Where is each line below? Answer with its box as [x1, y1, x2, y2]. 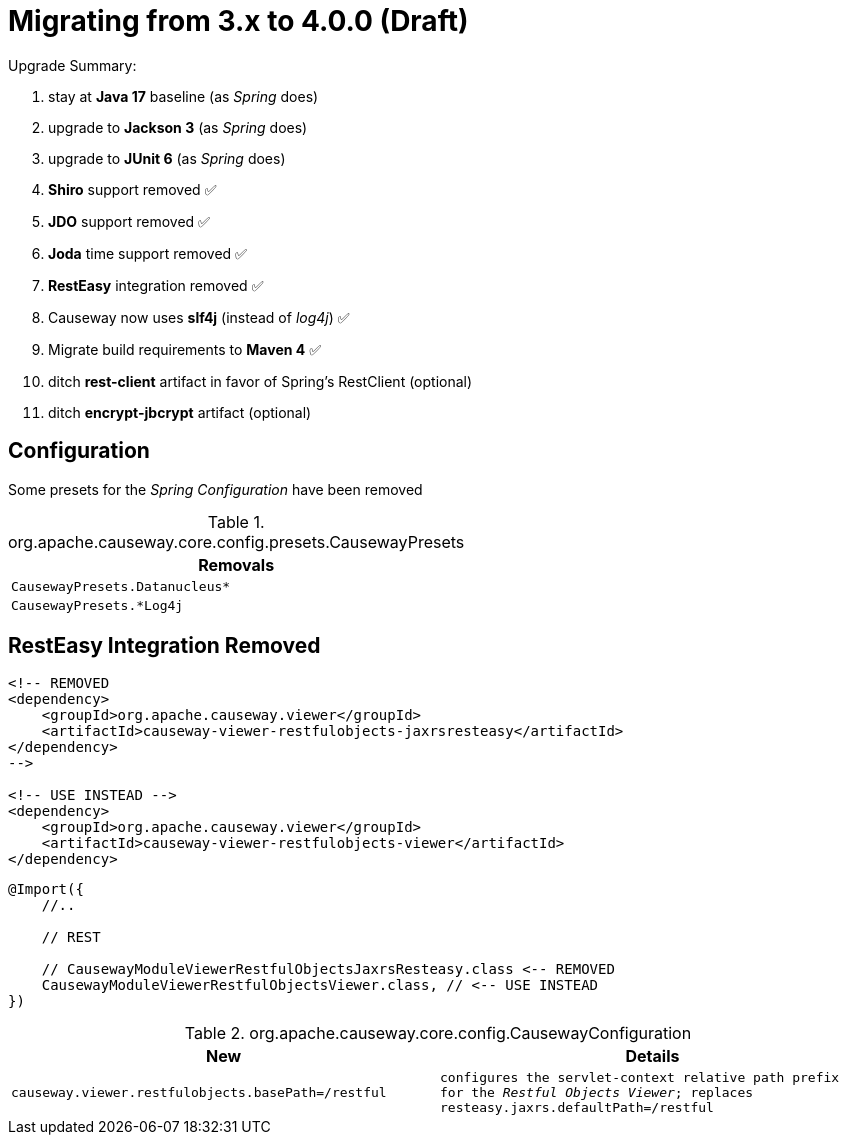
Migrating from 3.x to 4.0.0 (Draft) [8, 4, 469, 38]
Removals [198, 554, 275, 575]
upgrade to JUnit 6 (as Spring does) [48, 149, 286, 167]
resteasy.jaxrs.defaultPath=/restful [440, 1100, 714, 1116]
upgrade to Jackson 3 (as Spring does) [48, 118, 308, 136]
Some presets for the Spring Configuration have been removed [8, 480, 423, 498]
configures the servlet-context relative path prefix [440, 1070, 840, 1086]
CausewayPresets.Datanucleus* [11, 578, 231, 594]
